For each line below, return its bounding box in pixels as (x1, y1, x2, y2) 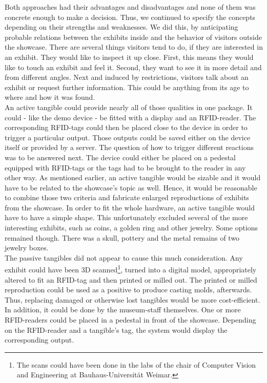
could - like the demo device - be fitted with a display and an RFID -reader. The (5, 112, 256, 122)
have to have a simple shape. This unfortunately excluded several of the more (5, 212, 248, 223)
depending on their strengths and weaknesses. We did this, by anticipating (5, 22, 238, 32)
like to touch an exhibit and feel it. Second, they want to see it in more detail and (5, 61, 262, 72)
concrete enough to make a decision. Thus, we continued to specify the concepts (5, 11, 256, 22)
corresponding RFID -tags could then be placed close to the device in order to (5, 122, 248, 133)
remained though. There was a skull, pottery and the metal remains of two (5, 232, 240, 243)
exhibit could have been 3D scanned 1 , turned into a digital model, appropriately (5, 263, 257, 275)
